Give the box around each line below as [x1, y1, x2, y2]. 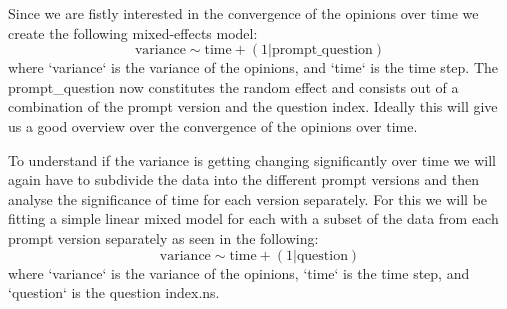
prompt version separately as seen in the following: [8, 227, 319, 248]
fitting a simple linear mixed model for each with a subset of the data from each [8, 208, 499, 229]
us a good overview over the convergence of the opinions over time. [8, 115, 418, 136]
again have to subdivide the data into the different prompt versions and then [8, 169, 479, 190]
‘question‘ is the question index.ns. [8, 282, 220, 303]
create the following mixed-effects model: [8, 22, 258, 43]
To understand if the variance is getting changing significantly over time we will [8, 149, 497, 170]
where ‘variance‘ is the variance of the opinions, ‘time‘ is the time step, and [8, 262, 470, 283]
